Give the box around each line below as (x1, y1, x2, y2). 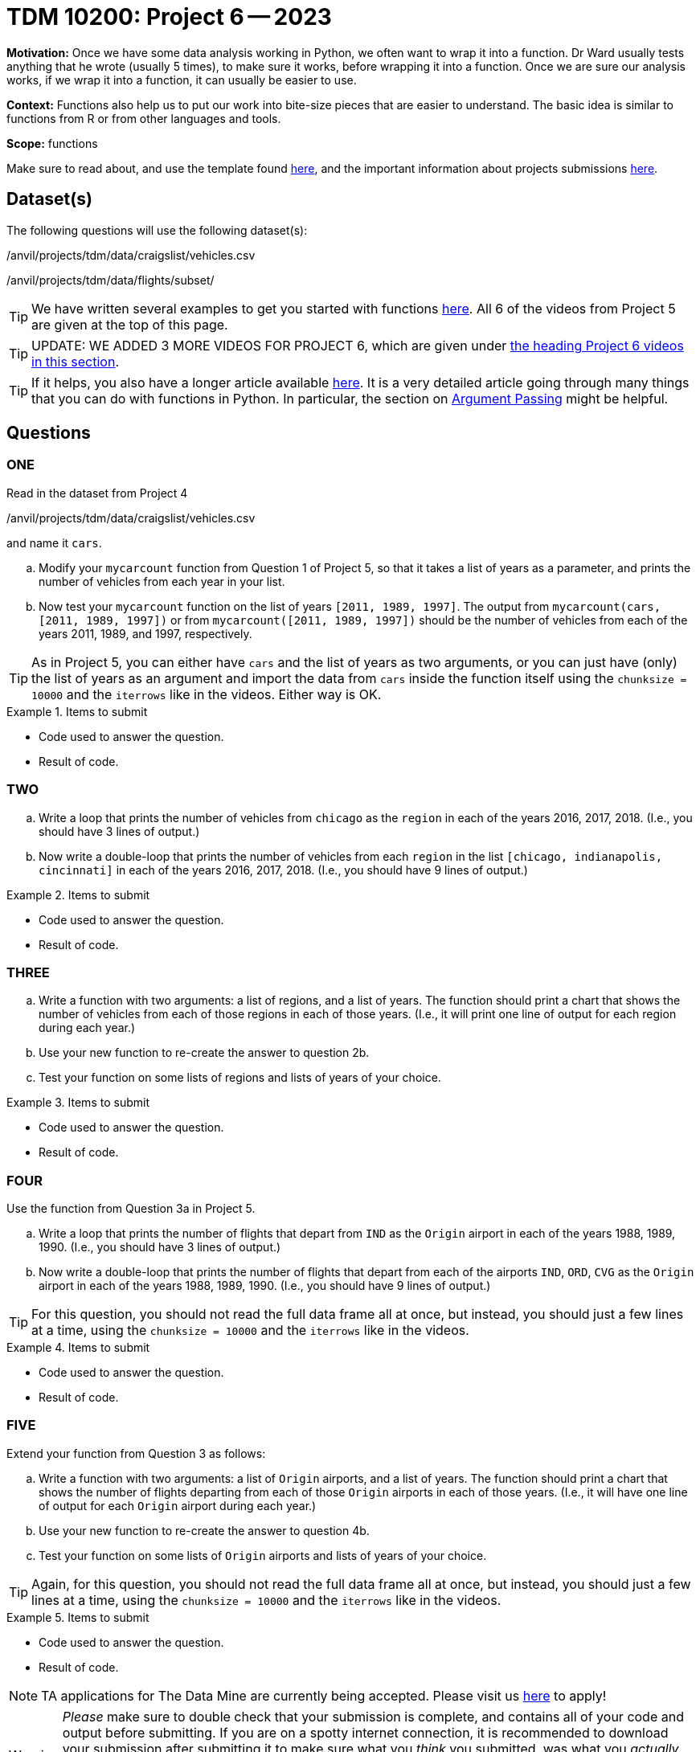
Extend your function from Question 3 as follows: (6, 1446, 266, 1460)
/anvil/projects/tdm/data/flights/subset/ (6, 272, 215, 287)
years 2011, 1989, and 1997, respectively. (39, 626, 252, 641)
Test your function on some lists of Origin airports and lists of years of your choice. (39, 1548, 487, 1562)
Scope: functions (6, 136, 98, 150)
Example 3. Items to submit (6, 1095, 149, 1110)
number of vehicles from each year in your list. (39, 574, 285, 588)
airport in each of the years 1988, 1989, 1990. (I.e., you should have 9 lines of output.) (39, 1279, 491, 1293)
